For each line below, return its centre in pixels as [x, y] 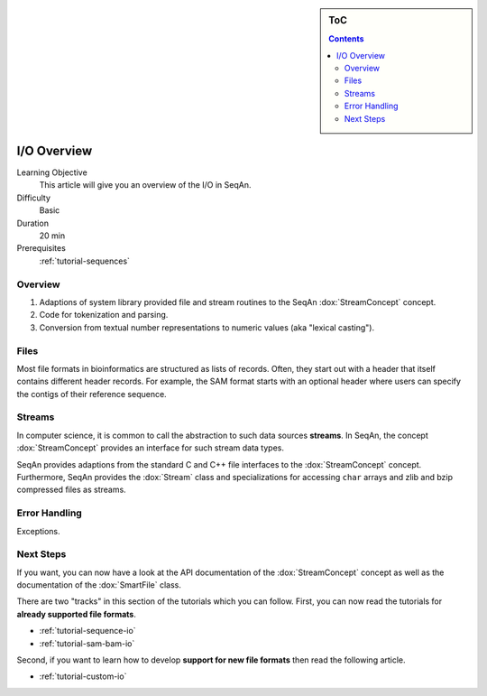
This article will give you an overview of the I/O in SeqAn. [145, 185]
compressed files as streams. [71, 490]
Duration [33, 223]
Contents [346, 39]
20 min [52, 236]
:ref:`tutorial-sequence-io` [87, 631]
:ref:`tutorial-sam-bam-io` [87, 643]
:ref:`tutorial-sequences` [85, 261]
